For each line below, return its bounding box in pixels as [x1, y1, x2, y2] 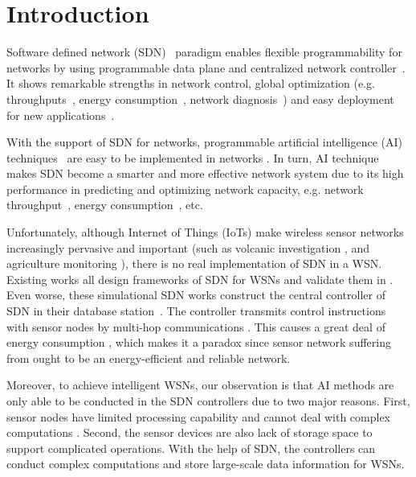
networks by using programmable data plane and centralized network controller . [6, 59, 406, 76]
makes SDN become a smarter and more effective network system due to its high [6, 165, 404, 182]
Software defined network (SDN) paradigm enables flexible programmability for [6, 43, 402, 60]
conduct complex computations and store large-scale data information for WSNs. [6, 455, 405, 472]
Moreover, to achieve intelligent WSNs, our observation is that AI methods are [6, 376, 394, 393]
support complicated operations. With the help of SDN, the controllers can [6, 439, 376, 456]
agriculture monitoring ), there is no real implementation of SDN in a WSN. [6, 255, 382, 272]
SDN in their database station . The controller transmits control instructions [6, 302, 386, 319]
